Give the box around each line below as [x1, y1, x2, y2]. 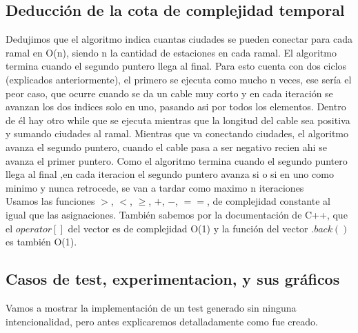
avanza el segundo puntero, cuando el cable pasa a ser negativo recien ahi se [6, 139, 327, 154]
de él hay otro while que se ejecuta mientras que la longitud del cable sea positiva [6, 112, 350, 127]
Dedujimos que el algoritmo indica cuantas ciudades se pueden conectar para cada [6, 32, 353, 46]
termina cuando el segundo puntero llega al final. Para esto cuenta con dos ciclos [6, 59, 347, 73]
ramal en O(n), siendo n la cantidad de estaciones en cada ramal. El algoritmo [6, 45, 337, 59]
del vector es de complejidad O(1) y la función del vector [68, 221, 308, 235]
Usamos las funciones [6, 194, 95, 208]
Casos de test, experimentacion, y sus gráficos [6, 268, 340, 290]
